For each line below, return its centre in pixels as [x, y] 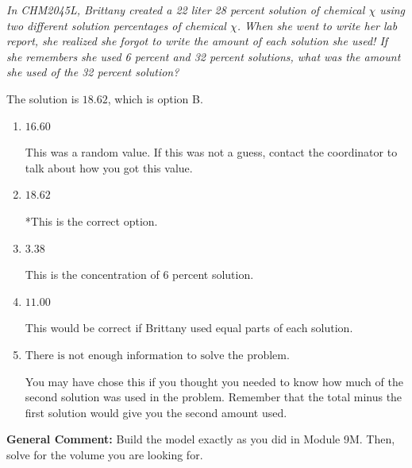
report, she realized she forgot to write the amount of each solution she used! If [197, 41]
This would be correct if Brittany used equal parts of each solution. [189, 328]
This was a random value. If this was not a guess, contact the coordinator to [211, 152]
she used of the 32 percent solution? [93, 72]
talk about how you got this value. [109, 167]
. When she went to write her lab [317, 25]
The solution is [43, 98]
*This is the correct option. [91, 220]
